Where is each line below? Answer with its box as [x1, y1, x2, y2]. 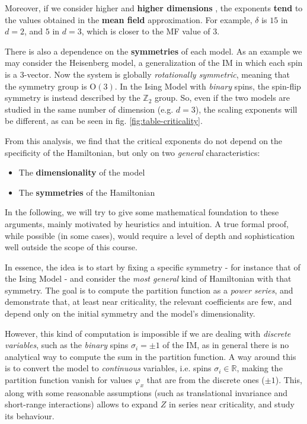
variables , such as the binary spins [5, 339, 129, 351]
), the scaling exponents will [195, 103, 298, 115]
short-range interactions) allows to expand [5, 398, 158, 410]
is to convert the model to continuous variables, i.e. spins [5, 362, 212, 374]
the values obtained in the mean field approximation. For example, [5, 13, 252, 25]
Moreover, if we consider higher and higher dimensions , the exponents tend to [5, 2, 303, 14]
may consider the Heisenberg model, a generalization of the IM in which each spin [5, 56, 303, 69]
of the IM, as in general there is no [162, 339, 289, 351]
